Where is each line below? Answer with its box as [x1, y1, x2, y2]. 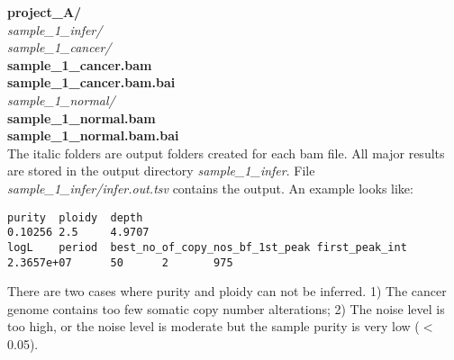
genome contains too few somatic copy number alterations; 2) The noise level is [7, 299, 445, 318]
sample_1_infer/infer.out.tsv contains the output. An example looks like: [7, 178, 413, 197]
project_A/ [7, 3, 82, 21]
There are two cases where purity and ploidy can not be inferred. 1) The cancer [7, 282, 447, 301]
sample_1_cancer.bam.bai [7, 73, 176, 92]
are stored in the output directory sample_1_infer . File [7, 161, 315, 180]
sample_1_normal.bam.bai [7, 126, 179, 145]
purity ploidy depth [7, 211, 143, 224]
